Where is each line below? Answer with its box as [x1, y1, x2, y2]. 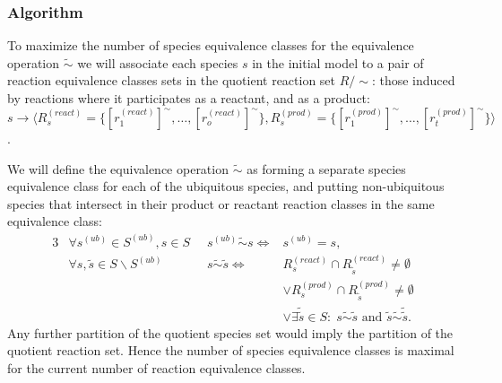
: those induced [371, 71, 455, 90]
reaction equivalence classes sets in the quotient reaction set [7, 71, 336, 90]
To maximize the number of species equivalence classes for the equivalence [7, 36, 414, 55]
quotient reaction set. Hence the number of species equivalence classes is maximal [7, 341, 454, 360]
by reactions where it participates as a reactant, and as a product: [7, 89, 370, 107]
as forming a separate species [247, 159, 406, 178]
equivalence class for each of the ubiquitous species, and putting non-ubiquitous [7, 177, 445, 196]
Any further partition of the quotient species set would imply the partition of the [7, 323, 454, 342]
